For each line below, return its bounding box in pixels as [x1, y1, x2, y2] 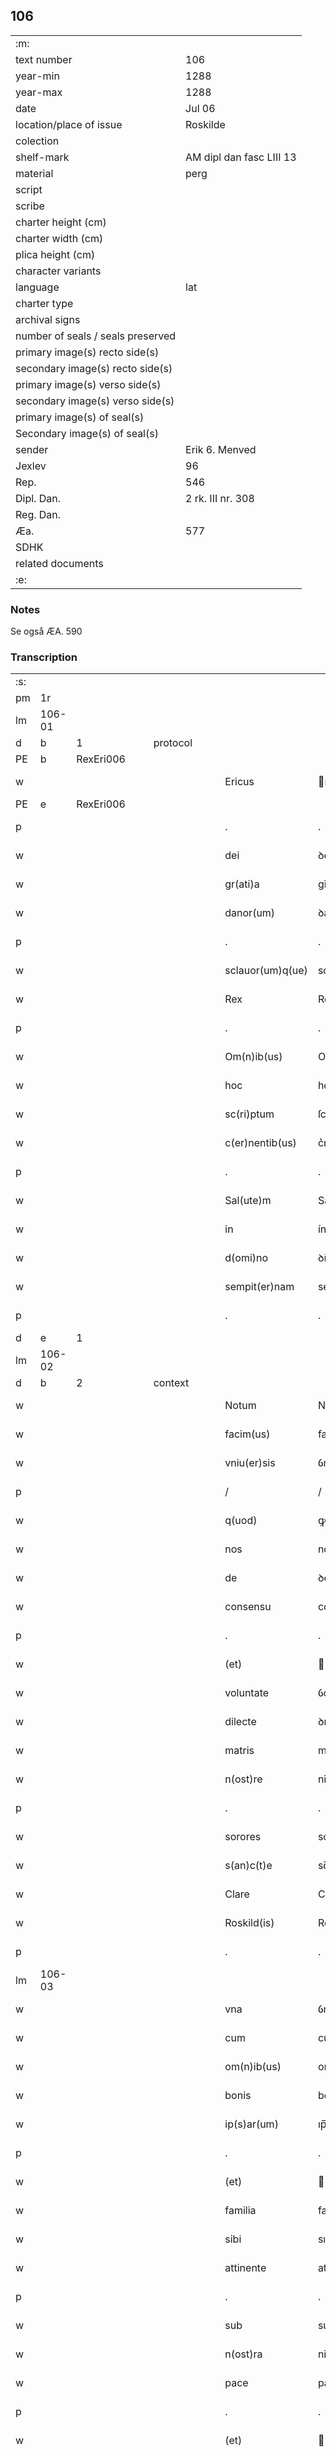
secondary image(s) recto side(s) [15, 361, 173, 375]
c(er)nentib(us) [224, 1136, 297, 1150]
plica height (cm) [15, 247, 96, 261]
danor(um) [224, 906, 276, 920]
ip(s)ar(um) [224, 2117, 279, 2131]
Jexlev [15, 459, 47, 473]
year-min [15, 69, 60, 83]
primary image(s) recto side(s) [15, 345, 160, 359]
